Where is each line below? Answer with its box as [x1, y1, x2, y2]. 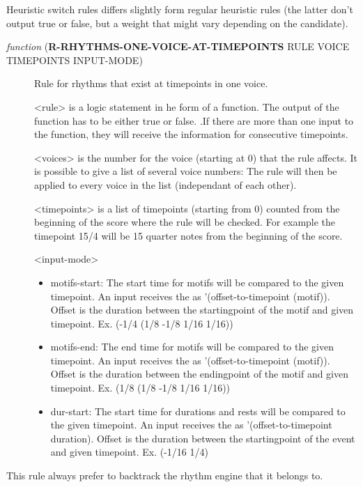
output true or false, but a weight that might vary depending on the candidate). [6, 15, 348, 30]
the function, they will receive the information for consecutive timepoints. [34, 127, 348, 141]
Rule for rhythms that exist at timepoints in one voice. [34, 76, 268, 91]
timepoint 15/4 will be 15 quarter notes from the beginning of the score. [34, 228, 343, 242]
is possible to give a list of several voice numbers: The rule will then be [34, 164, 337, 178]
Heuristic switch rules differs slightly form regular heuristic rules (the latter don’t [6, 2, 353, 16]
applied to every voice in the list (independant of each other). [34, 177, 297, 192]
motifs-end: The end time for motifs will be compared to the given [50, 339, 334, 354]
